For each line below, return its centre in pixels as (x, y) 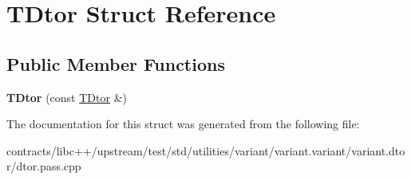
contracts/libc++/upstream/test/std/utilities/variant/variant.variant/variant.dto (206, 150)
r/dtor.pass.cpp (44, 166)
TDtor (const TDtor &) (67, 97)
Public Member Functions (116, 63)
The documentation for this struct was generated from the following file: (183, 124)
